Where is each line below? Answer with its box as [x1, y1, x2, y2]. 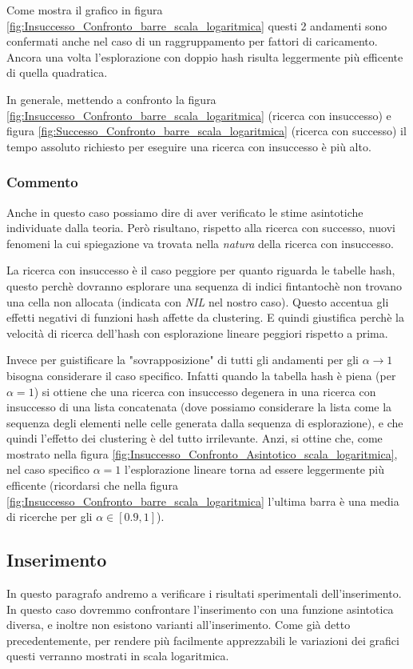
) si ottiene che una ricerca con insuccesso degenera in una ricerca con [34, 383, 376, 399]
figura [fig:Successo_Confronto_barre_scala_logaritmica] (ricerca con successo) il [6, 122, 407, 139]
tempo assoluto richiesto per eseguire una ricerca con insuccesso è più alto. [6, 138, 371, 154]
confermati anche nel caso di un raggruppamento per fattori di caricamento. [6, 33, 378, 50]
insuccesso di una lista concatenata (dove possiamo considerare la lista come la [6, 399, 392, 415]
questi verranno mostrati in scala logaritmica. [6, 647, 229, 664]
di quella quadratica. [6, 64, 108, 81]
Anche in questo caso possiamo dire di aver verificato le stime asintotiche [6, 203, 363, 220]
